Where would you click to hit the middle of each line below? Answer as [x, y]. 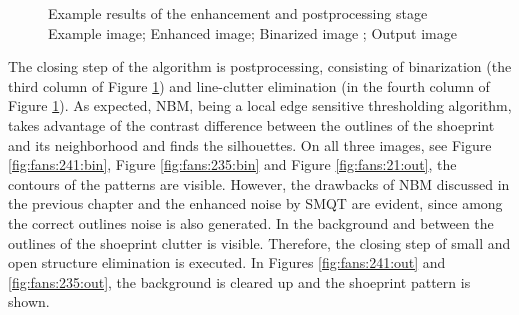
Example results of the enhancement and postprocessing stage [238, 13]
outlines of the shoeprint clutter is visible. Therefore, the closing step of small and [259, 242]
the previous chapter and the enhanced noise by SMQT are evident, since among [255, 203]
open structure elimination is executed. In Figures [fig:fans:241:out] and [227, 262]
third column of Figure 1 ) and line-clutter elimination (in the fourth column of [249, 85]
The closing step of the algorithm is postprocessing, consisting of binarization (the [260, 66]
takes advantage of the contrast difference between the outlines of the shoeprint [251, 124]
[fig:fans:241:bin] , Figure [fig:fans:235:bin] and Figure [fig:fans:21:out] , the [232, 164]
